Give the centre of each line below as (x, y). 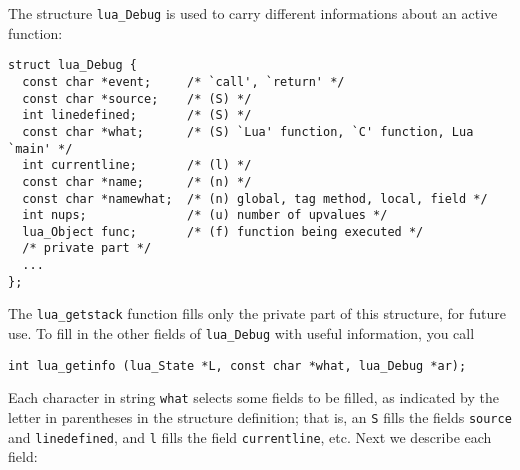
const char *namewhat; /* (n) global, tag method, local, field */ (255, 198)
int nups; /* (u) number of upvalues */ (205, 215)
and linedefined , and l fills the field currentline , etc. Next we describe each (250, 436)
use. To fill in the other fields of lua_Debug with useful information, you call (241, 333)
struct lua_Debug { (72, 65)
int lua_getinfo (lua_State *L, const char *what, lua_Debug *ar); (237, 365)
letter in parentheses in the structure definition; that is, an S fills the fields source (260, 417)
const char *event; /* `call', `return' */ (183, 81)
